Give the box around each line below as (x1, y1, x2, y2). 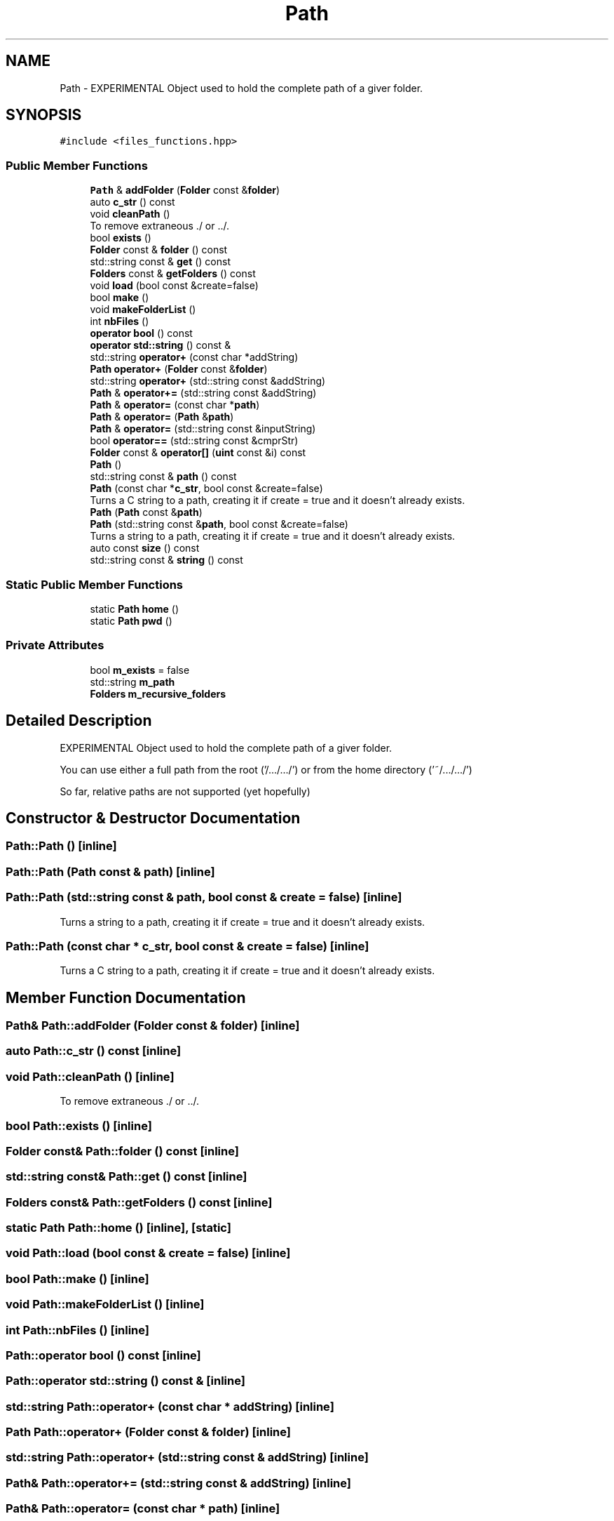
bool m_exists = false (90, 663, 190, 676)
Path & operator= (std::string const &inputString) (90, 423, 316, 435)
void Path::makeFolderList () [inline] (6, 1297, 205, 1312)
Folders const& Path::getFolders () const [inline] (6, 1195, 273, 1209)
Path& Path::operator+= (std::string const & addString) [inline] (6, 1475, 351, 1490)
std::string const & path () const (90, 470, 237, 483)
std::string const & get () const (90, 255, 231, 268)
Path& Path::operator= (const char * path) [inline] (6, 1501, 280, 1516)
